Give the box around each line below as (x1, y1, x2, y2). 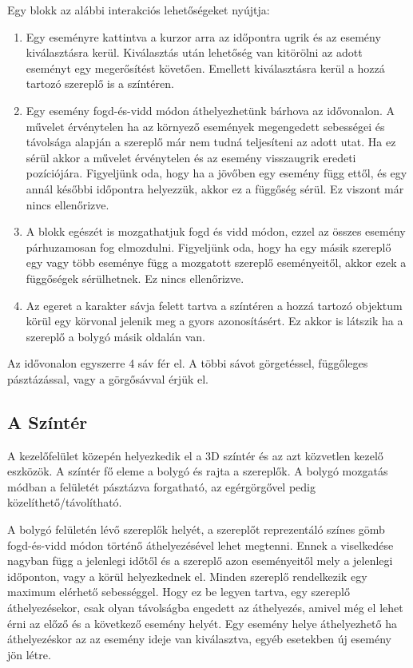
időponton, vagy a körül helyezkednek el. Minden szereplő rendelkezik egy (7, 567, 367, 584)
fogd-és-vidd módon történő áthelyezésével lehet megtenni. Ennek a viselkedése (7, 536, 394, 553)
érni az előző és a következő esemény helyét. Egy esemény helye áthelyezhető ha (7, 614, 397, 631)
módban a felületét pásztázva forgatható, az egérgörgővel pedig (7, 478, 316, 495)
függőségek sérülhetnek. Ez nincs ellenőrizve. (26, 269, 244, 286)
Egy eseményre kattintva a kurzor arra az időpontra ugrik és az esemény (26, 28, 381, 45)
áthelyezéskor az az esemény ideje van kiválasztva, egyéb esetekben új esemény (7, 630, 391, 647)
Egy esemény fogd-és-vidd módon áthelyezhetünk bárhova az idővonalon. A (26, 101, 395, 118)
